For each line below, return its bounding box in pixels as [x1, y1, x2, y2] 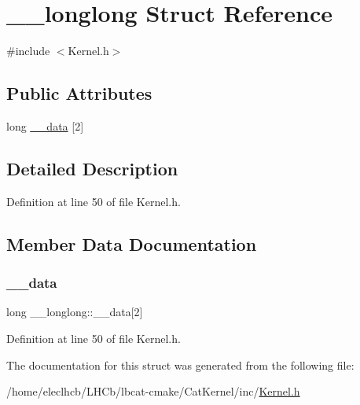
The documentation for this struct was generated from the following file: [6, 356, 354, 373]
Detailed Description [6, 156, 178, 180]
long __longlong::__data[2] [6, 304, 143, 320]
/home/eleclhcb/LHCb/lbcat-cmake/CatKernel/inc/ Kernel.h [6, 383, 300, 399]
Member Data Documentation [6, 231, 257, 256]
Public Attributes [6, 81, 152, 105]
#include [6, 42, 50, 59]
